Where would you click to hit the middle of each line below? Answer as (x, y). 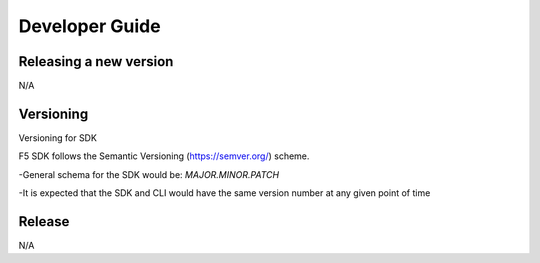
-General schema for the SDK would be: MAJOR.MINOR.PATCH (149, 174)
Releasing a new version (96, 61)
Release (44, 221)
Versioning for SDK (57, 137)
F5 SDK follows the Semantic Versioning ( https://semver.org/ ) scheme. (164, 156)
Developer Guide (89, 26)
